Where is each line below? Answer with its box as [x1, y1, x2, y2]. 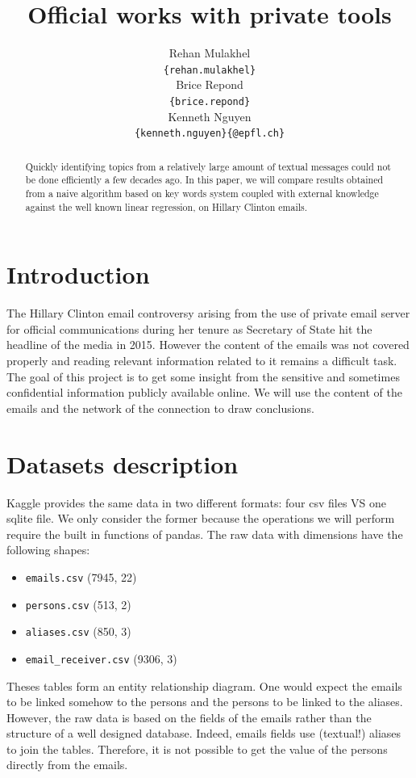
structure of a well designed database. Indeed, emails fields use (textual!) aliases [6, 725, 401, 742]
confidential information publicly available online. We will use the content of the [6, 384, 402, 401]
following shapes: [6, 541, 90, 558]
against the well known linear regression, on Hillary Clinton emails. [25, 200, 307, 213]
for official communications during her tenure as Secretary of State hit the [6, 320, 372, 337]
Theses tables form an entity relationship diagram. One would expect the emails [6, 677, 402, 694]
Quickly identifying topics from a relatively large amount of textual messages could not [25, 159, 391, 173]
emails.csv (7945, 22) [25, 568, 137, 585]
